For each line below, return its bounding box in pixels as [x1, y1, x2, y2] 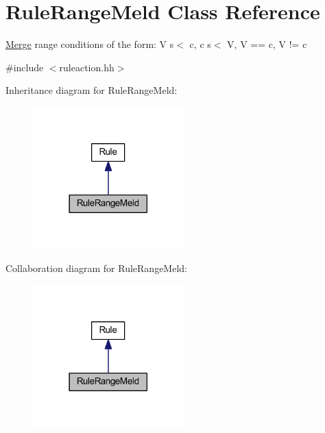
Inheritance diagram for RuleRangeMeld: [5, 83, 178, 97]
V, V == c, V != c [227, 37, 307, 51]
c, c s [189, 37, 211, 51]
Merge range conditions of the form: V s [5, 37, 174, 51]
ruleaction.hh [59, 60, 115, 74]
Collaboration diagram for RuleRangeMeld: [5, 261, 187, 275]
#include [5, 60, 44, 74]
